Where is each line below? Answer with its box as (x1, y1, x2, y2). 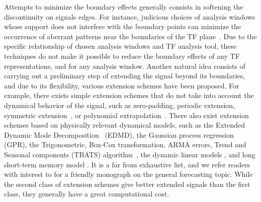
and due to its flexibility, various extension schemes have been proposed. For (4, 80, 239, 90)
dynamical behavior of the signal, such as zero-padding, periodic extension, (4, 99, 235, 110)
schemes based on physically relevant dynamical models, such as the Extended (4, 120, 245, 130)
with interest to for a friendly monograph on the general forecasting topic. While (4, 169, 253, 179)
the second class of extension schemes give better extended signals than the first (4, 178, 250, 189)
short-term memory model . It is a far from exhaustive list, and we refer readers (4, 159, 250, 169)
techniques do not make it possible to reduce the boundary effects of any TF (4, 50, 240, 61)
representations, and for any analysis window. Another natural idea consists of (4, 60, 245, 71)
